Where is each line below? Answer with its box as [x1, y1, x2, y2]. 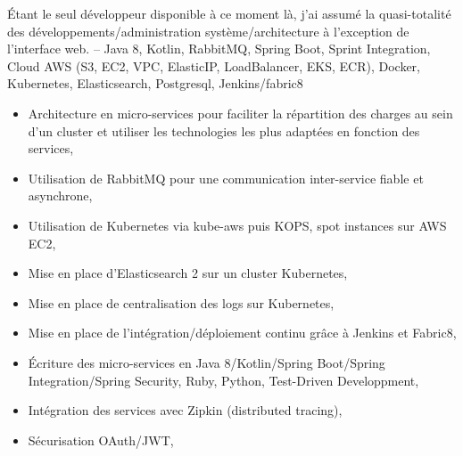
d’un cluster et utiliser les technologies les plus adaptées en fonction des [28, 121, 420, 140]
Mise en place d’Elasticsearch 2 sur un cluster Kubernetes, [28, 264, 348, 282]
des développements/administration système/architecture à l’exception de [7, 21, 409, 40]
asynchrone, [28, 186, 93, 205]
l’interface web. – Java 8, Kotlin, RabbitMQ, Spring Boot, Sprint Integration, [7, 39, 431, 58]
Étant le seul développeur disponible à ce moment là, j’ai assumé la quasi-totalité [7, 4, 451, 22]
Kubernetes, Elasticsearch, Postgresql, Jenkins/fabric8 [7, 74, 303, 93]
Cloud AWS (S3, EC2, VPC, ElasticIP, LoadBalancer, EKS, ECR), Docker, [7, 56, 420, 75]
